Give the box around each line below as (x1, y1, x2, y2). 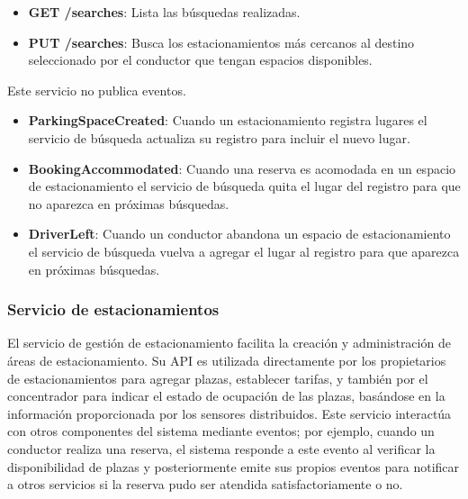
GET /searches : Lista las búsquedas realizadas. (28, 3, 301, 21)
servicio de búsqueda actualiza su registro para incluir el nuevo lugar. (28, 128, 410, 147)
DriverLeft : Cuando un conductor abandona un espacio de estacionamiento (28, 224, 451, 243)
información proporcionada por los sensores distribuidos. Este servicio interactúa (7, 404, 452, 422)
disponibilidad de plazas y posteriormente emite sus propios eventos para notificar (7, 457, 460, 476)
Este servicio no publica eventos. (7, 80, 186, 99)
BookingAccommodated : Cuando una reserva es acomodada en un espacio (28, 159, 456, 177)
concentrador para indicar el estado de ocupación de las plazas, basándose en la (7, 386, 445, 405)
